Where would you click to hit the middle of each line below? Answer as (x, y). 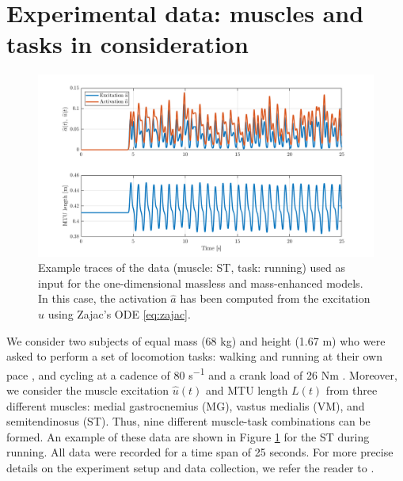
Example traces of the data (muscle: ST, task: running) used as (192, 267)
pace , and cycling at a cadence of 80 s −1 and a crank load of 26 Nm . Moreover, (202, 373)
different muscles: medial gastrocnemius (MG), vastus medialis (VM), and (186, 405)
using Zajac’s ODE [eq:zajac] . (119, 314)
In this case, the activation (103, 298)
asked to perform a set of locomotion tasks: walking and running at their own (194, 356)
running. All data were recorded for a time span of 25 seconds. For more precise (200, 452)
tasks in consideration (127, 44)
